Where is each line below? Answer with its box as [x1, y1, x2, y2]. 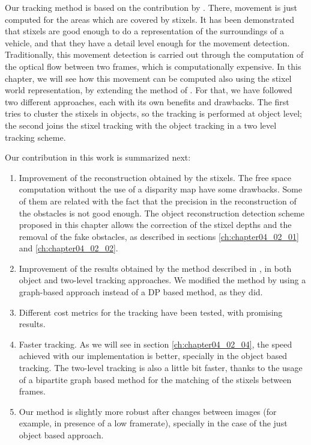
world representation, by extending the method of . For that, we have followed [5, 84, 292, 96]
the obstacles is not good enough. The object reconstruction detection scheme [19, 206, 305, 219]
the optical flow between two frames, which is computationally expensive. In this [5, 60, 301, 72]
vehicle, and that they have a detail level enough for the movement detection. [5, 36, 290, 49]
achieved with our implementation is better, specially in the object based [19, 349, 288, 362]
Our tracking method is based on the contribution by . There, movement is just [5, 1, 297, 13]
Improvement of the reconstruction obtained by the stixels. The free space [19, 171, 291, 183]
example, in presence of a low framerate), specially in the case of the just [19, 417, 288, 429]
